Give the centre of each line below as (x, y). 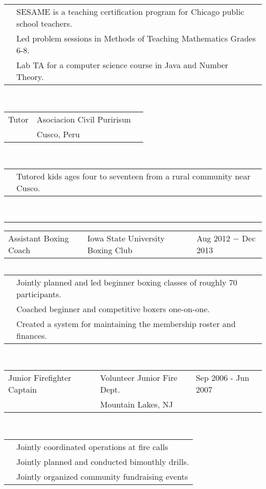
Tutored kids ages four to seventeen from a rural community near (134, 176)
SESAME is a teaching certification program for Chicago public (130, 12)
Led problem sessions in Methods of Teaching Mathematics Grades (136, 38)
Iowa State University (126, 238)
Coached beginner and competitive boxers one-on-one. (113, 309)
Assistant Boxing (39, 238)
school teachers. (45, 23)
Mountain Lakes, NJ (137, 404)
